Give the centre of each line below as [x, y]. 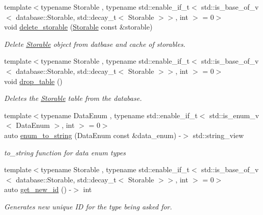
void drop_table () [33, 81]
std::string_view [218, 135]
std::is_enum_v [234, 115]
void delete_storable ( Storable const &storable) [78, 27]
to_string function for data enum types [65, 152]
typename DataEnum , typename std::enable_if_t [119, 115]
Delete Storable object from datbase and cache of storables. [95, 44]
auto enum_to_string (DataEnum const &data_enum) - [93, 135]
